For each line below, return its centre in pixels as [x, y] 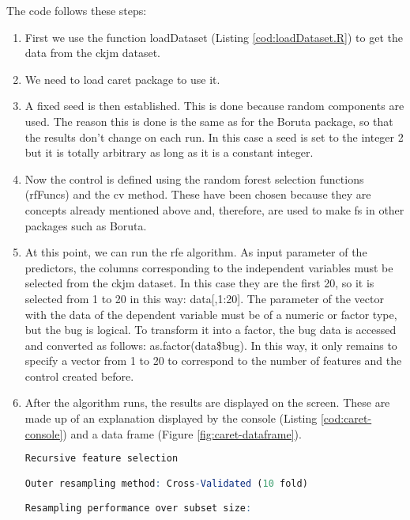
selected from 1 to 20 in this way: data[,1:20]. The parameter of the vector [204, 298]
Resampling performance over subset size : [138, 509]
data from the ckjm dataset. [93, 53]
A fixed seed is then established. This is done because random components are [214, 106]
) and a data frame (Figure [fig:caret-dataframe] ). [182, 433]
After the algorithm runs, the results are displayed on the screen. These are [207, 402]
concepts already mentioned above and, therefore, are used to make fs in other [214, 209]
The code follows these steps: [77, 10]
